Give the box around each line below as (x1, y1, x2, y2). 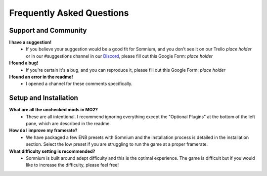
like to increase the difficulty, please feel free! (26, 162, 119, 168)
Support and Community (9, 26, 87, 35)
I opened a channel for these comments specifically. (26, 81, 133, 87)
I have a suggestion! (9, 40, 52, 45)
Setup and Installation (9, 94, 79, 102)
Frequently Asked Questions (9, 7, 129, 18)
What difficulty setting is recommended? (9, 148, 95, 154)
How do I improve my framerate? (9, 128, 78, 133)
